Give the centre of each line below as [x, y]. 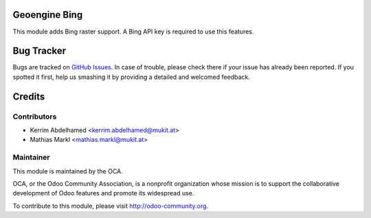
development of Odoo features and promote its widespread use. [103, 193]
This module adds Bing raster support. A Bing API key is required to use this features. [133, 32]
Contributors [35, 117]
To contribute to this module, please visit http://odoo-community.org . [111, 206]
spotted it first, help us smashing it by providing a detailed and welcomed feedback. [131, 77]
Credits [29, 96]
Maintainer [31, 158]
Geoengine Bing [48, 15]
